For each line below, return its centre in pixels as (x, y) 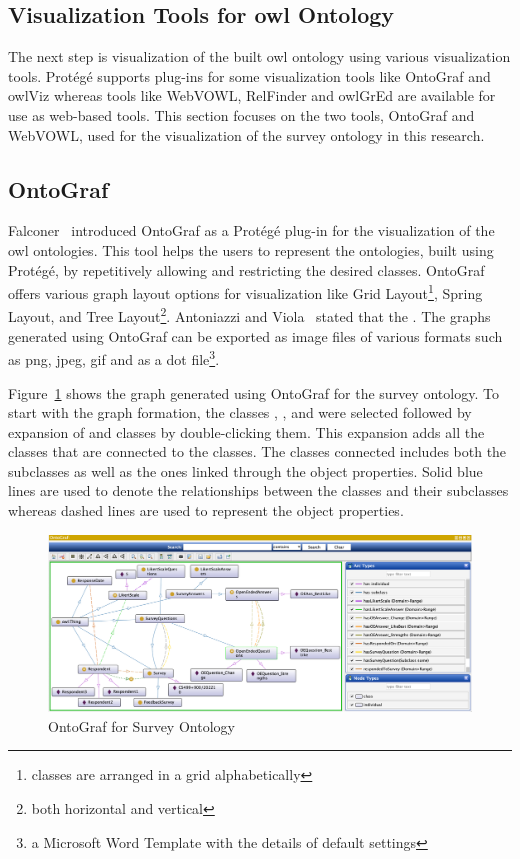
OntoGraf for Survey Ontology (141, 725)
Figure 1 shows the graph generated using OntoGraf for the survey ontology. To (253, 392)
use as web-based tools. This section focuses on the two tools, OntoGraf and (241, 114)
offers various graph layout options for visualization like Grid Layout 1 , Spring (245, 291)
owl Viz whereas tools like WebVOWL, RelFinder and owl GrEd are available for (252, 95)
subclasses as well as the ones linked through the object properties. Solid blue (245, 470)
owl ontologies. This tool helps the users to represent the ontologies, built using (251, 249)
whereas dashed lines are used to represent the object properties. (206, 510)
